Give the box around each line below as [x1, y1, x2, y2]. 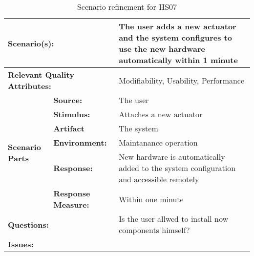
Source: [53, 94, 83, 106]
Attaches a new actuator [119, 108, 203, 120]
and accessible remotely [119, 173, 199, 185]
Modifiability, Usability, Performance [119, 74, 245, 86]
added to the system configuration [119, 162, 236, 173]
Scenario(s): [8, 37, 54, 49]
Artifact [53, 123, 85, 134]
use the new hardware [119, 43, 205, 54]
